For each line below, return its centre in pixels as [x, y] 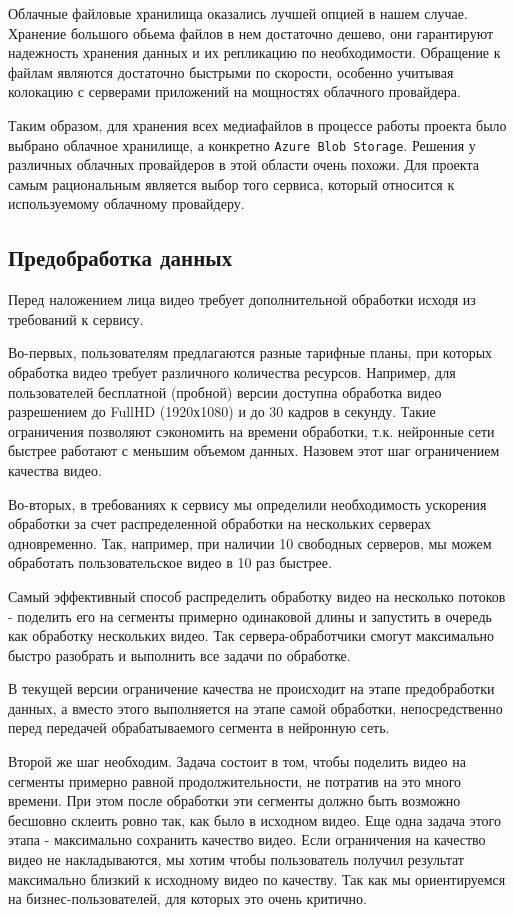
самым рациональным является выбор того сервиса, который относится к [231, 183]
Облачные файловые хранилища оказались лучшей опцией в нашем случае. [238, 13]
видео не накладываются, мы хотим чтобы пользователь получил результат [236, 859]
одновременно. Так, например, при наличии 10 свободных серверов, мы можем [250, 542]
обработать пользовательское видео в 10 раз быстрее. [170, 562]
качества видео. [55, 469]
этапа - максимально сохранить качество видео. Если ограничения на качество [247, 839]
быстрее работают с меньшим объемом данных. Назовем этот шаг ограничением [254, 450]
